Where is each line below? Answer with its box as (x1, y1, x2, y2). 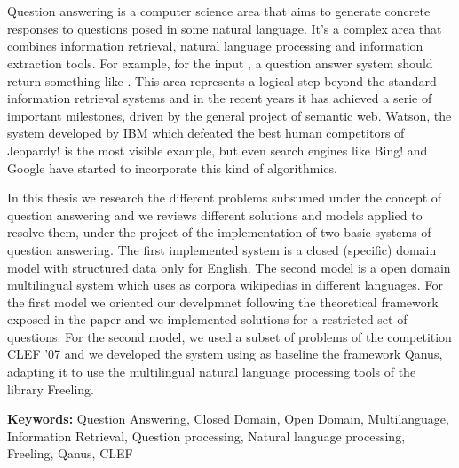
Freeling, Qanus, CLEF (7, 444, 133, 463)
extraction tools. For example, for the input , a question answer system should (7, 53, 433, 72)
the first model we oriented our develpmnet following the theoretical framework (7, 292, 439, 311)
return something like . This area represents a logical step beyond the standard (7, 71, 437, 90)
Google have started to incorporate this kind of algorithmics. (7, 158, 337, 177)
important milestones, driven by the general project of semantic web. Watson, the (7, 106, 452, 124)
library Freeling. (7, 379, 94, 398)
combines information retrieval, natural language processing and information (7, 36, 423, 55)
